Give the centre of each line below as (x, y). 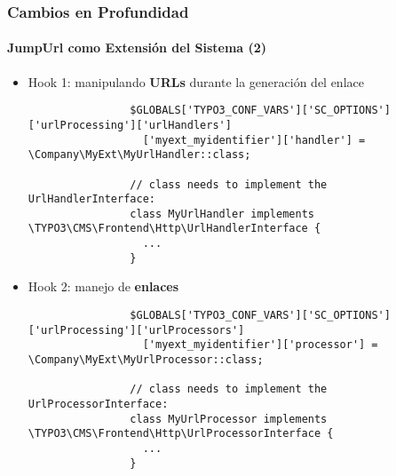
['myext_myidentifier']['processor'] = (260, 345)
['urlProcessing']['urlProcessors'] (136, 330)
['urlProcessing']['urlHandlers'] (130, 125)
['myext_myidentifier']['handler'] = (254, 140)
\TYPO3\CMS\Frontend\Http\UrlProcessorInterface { (181, 434)
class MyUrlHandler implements (222, 214)
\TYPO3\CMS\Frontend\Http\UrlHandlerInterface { (174, 229)
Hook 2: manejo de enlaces (103, 286)
